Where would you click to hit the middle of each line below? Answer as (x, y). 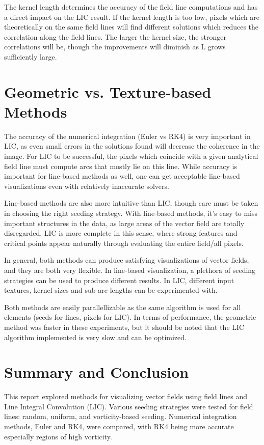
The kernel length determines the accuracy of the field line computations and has (131, 7)
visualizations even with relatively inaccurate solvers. (87, 186)
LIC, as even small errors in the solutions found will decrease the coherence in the (132, 146)
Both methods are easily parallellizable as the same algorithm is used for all (123, 307)
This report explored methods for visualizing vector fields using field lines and (126, 396)
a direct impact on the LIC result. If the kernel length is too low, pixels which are (132, 17)
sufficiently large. (31, 56)
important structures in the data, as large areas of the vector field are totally (124, 223)
